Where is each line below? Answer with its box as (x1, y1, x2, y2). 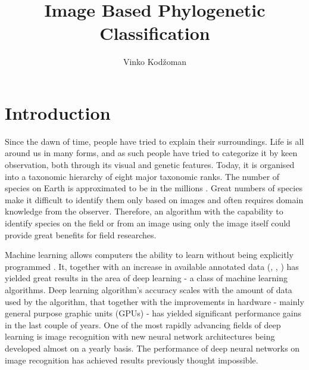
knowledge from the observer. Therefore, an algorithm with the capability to (5, 205, 283, 217)
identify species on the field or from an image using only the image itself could (5, 217, 291, 229)
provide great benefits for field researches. (5, 228, 157, 241)
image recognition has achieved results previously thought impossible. (5, 353, 258, 366)
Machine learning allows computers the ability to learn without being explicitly (5, 248, 294, 261)
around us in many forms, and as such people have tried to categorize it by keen (5, 147, 298, 159)
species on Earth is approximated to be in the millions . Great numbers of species (5, 182, 302, 194)
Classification (99, 21, 210, 45)
